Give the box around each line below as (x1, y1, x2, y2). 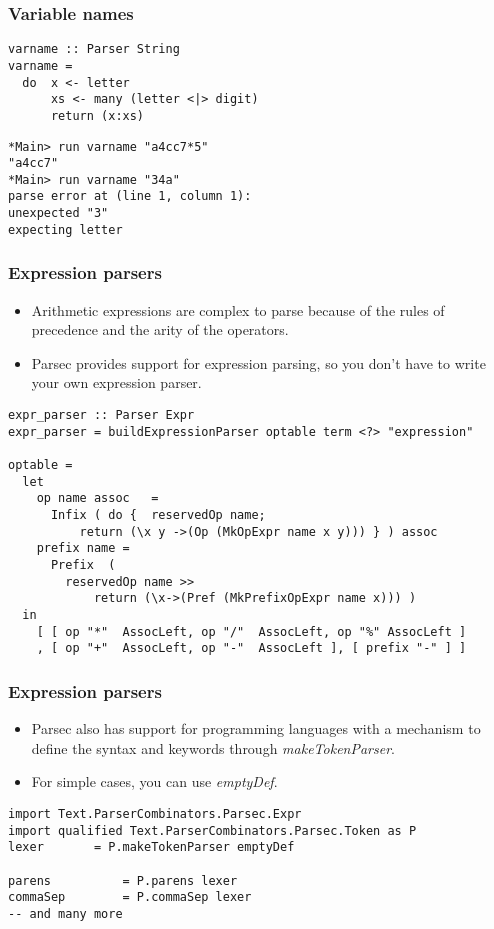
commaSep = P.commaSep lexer (8, 890, 252, 905)
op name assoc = (36, 491, 159, 506)
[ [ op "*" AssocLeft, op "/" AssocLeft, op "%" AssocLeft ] (36, 624, 467, 639)
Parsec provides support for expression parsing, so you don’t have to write (31, 352, 486, 373)
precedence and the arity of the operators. (31, 319, 289, 340)
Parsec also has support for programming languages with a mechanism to (31, 718, 481, 739)
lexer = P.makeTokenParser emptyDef (8, 840, 295, 855)
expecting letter (8, 222, 123, 237)
